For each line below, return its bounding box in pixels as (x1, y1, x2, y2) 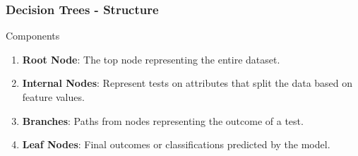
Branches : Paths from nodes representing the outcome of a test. (22, 113, 304, 128)
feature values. (22, 90, 85, 104)
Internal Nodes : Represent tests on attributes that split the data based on (22, 76, 353, 90)
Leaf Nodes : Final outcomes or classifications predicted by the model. (22, 137, 330, 152)
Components (6, 28, 60, 43)
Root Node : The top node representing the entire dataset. (22, 52, 280, 66)
